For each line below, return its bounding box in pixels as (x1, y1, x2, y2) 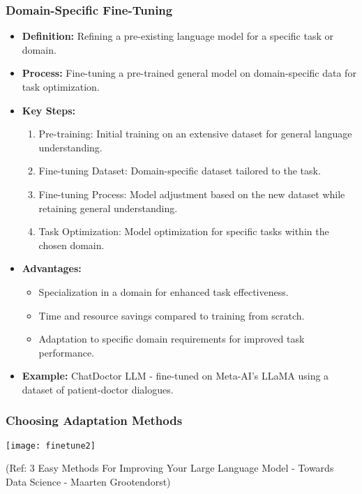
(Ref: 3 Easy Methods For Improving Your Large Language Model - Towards (6, 461, 334, 475)
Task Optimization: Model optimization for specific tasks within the (38, 224, 329, 239)
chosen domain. (38, 237, 105, 252)
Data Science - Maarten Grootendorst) (6, 474, 171, 488)
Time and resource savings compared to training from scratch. (38, 308, 305, 322)
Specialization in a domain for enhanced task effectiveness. (38, 284, 289, 299)
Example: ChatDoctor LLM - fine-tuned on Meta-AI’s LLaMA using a (22, 368, 329, 383)
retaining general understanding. (38, 200, 178, 215)
